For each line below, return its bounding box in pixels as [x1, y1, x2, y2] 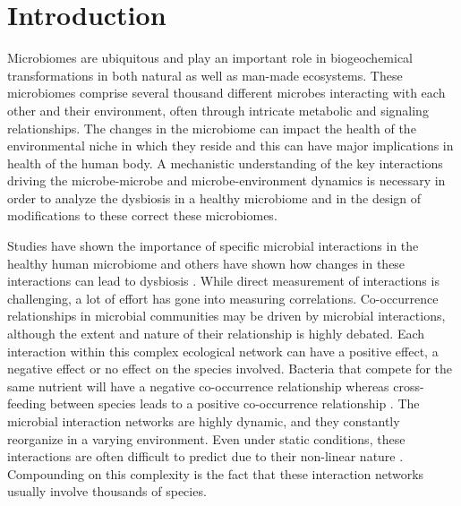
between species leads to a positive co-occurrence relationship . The [49, 394, 420, 413]
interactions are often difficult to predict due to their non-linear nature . [7, 447, 404, 466]
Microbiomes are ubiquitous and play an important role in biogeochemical [7, 48, 414, 67]
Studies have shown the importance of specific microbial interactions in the [7, 236, 419, 255]
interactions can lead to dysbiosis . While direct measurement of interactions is [7, 271, 440, 290]
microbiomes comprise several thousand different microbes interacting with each [7, 83, 446, 102]
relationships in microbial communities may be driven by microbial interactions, [7, 306, 446, 325]
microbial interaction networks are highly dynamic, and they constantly [7, 412, 400, 430]
